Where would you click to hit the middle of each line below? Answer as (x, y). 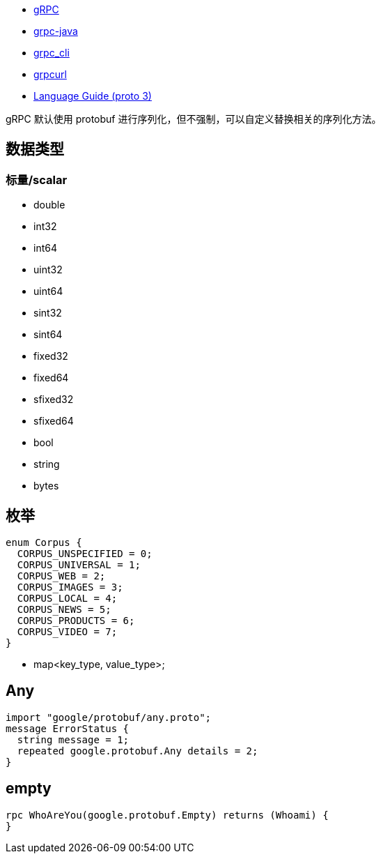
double (49, 205)
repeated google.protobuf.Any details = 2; (138, 751)
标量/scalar (37, 180)
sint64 (48, 335)
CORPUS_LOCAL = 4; (67, 599)
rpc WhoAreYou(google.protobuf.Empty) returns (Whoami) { (167, 815)
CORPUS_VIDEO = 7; (67, 632)
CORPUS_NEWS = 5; (64, 610)
